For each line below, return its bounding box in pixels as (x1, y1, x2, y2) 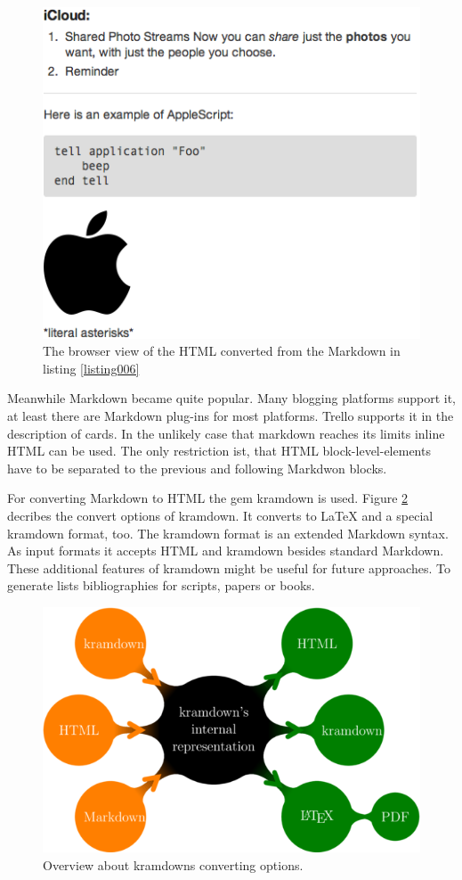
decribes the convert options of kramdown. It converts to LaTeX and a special (7, 506, 434, 524)
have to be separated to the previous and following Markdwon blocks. (7, 458, 387, 477)
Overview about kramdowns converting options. (43, 855, 304, 874)
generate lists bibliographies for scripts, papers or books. (7, 576, 315, 595)
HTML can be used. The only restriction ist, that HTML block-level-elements (7, 441, 431, 460)
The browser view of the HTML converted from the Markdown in (43, 341, 401, 360)
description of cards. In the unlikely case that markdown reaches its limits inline (7, 424, 445, 442)
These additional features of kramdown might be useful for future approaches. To (7, 558, 450, 577)
